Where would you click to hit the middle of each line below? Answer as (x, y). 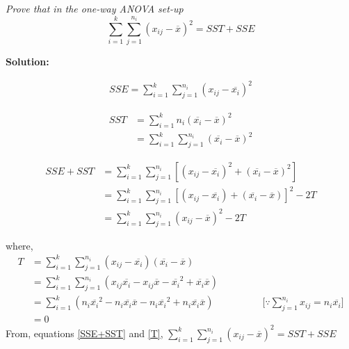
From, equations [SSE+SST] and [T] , (84, 333)
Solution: (27, 62)
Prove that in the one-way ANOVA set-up (95, 8)
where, (19, 245)
